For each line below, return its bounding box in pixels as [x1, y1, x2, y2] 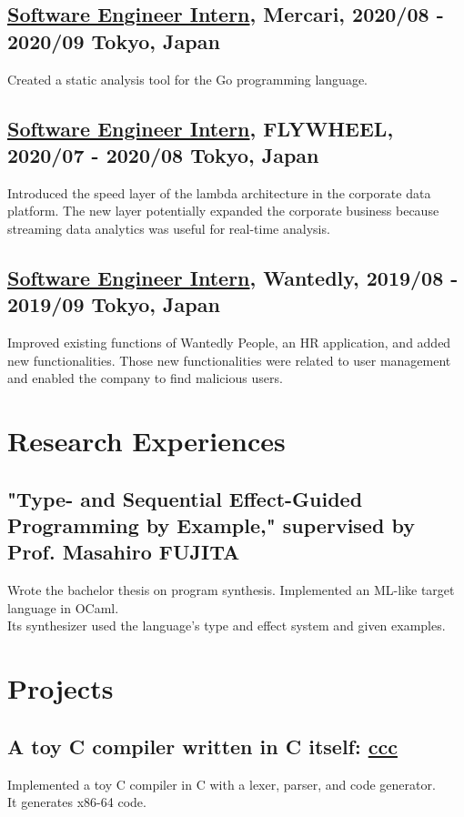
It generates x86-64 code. [7, 792, 146, 812]
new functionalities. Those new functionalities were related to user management [7, 350, 451, 369]
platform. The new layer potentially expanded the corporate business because [7, 201, 439, 220]
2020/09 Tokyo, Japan [7, 26, 220, 55]
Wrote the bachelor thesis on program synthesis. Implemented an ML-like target [7, 580, 455, 600]
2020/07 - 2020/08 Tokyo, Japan [7, 140, 319, 168]
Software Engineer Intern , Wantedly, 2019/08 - [7, 263, 459, 291]
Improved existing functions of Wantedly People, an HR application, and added [7, 333, 451, 352]
